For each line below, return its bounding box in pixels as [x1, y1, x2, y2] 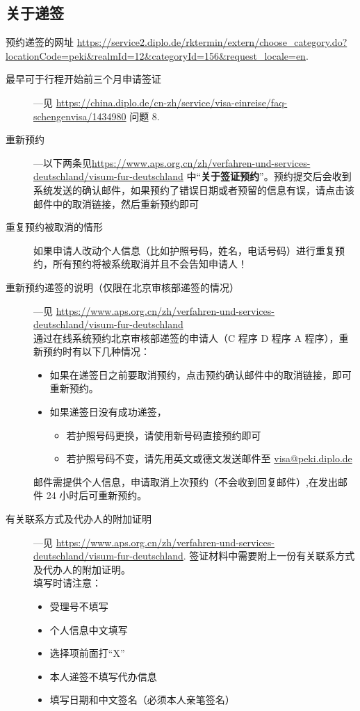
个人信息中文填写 [49, 622, 128, 637]
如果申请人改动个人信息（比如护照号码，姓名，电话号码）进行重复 [33, 243, 335, 257]
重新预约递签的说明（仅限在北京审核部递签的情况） [6, 279, 239, 294]
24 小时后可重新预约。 [46, 488, 147, 502]
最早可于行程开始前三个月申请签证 [6, 72, 161, 86]
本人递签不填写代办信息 [49, 669, 157, 683]
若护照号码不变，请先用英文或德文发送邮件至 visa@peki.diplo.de [66, 451, 352, 466]
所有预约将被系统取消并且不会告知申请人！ [52, 256, 247, 271]
